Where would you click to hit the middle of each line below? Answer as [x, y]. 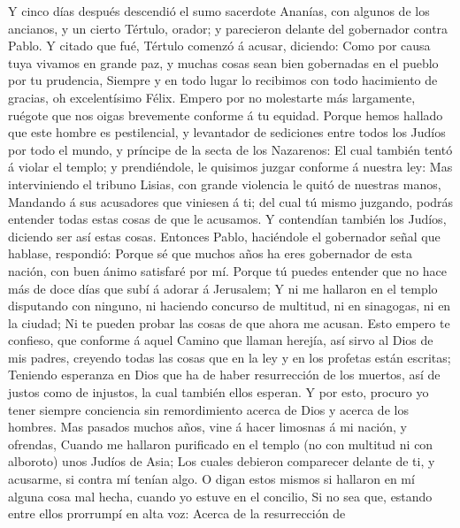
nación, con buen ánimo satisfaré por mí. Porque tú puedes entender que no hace [228, 270]
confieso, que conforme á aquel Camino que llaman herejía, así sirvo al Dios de [221, 340]
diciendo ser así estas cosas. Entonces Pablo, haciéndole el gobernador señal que [224, 236]
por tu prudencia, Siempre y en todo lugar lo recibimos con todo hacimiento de [223, 80]
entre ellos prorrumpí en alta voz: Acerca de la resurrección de [177, 513]
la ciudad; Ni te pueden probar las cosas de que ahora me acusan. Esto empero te [229, 322]
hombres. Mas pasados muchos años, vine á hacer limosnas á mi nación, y [207, 427]
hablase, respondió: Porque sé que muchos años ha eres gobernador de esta [211, 253]
